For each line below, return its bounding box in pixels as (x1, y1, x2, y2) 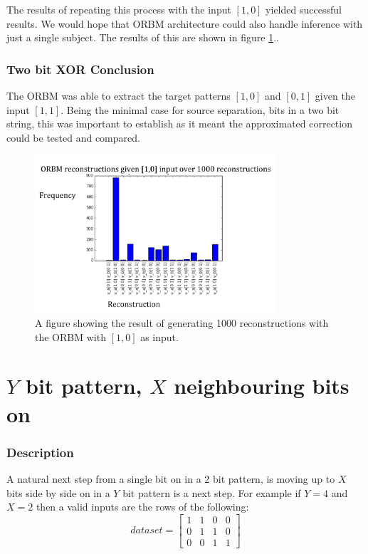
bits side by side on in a (6, 485, 110, 500)
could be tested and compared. (6, 130, 140, 145)
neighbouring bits (174, 371, 349, 400)
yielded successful (266, 2, 342, 16)
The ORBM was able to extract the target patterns (6, 88, 231, 103)
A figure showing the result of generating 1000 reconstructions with (35, 315, 329, 330)
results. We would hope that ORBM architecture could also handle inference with (6, 16, 363, 31)
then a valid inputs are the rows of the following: (36, 499, 249, 514)
